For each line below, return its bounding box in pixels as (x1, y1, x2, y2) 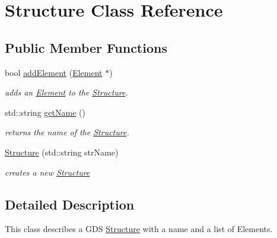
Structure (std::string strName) (5, 145, 119, 158)
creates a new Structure (5, 166, 90, 178)
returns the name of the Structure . (5, 126, 129, 138)
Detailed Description (5, 195, 135, 213)
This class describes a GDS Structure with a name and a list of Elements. (5, 223, 273, 235)
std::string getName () (5, 106, 85, 118)
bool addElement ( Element (5, 66, 103, 78)
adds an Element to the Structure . (5, 86, 128, 99)
